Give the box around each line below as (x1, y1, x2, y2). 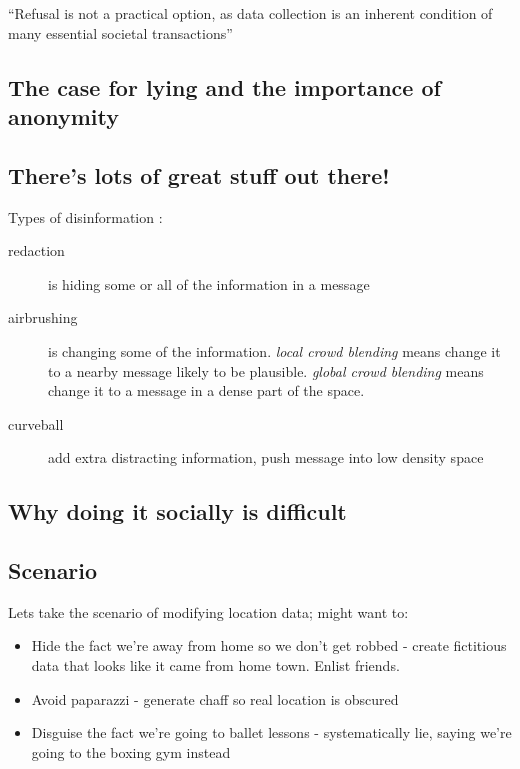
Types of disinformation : (8, 206, 163, 227)
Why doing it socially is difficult (8, 496, 347, 527)
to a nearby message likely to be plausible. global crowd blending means (48, 360, 484, 381)
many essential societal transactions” (8, 22, 233, 43)
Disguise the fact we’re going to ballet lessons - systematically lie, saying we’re (31, 722, 512, 743)
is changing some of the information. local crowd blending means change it (48, 340, 501, 361)
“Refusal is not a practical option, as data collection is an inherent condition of (8, 3, 493, 23)
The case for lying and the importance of (8, 71, 441, 102)
